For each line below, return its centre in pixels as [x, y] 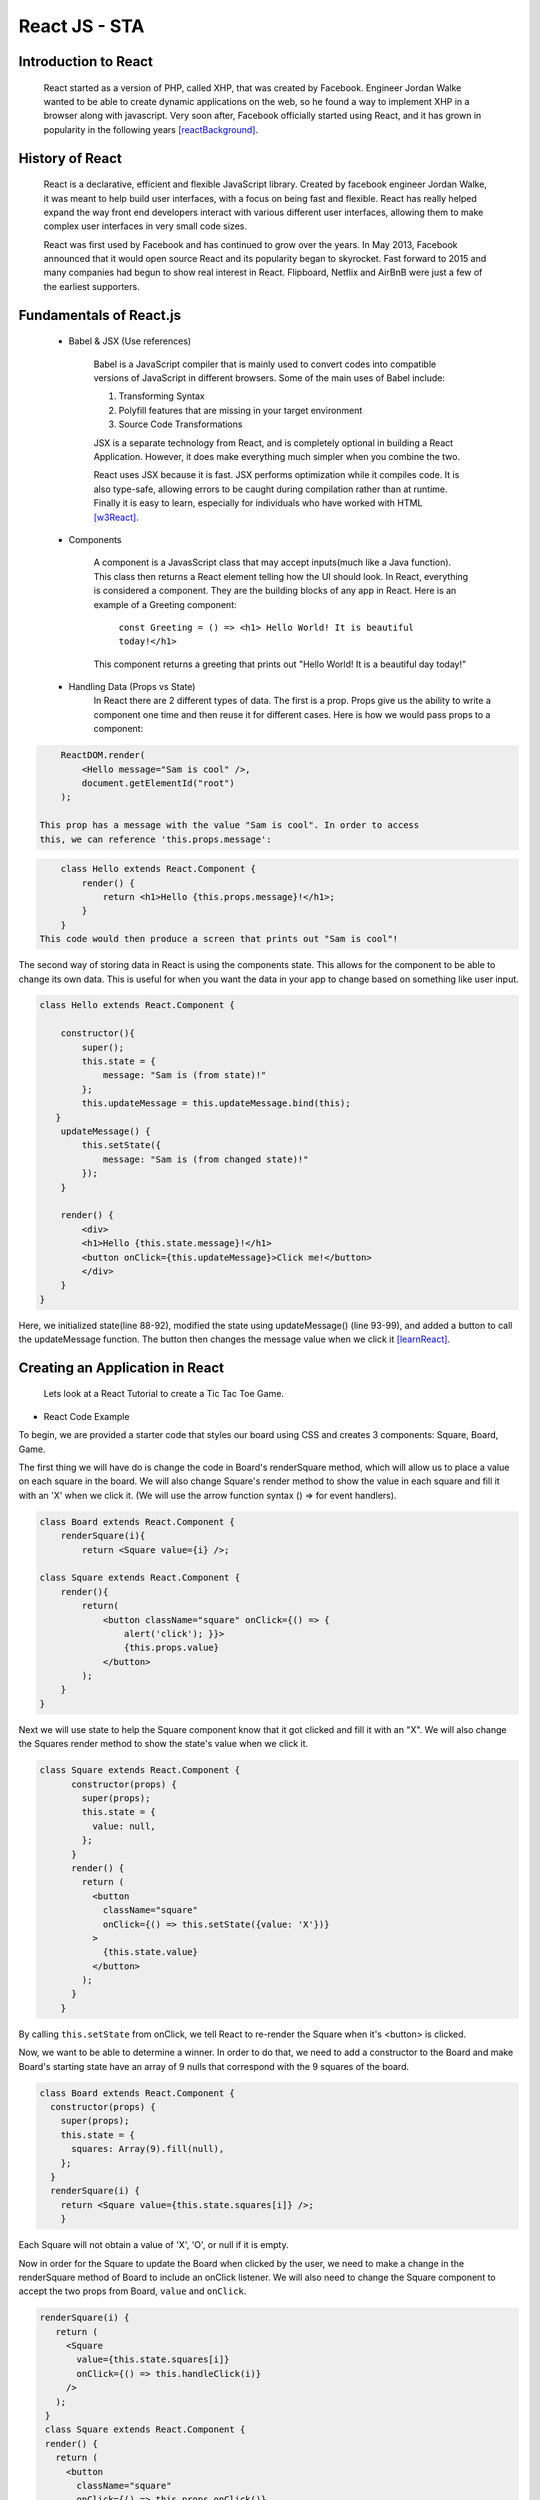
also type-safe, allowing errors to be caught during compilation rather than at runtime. [271, 489]
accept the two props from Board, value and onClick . [132, 2291]
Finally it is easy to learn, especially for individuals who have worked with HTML [258, 503]
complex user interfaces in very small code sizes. [145, 226]
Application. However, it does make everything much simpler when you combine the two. [276, 457]
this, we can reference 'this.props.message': [155, 839]
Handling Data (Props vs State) [132, 687]
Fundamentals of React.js [100, 315]
